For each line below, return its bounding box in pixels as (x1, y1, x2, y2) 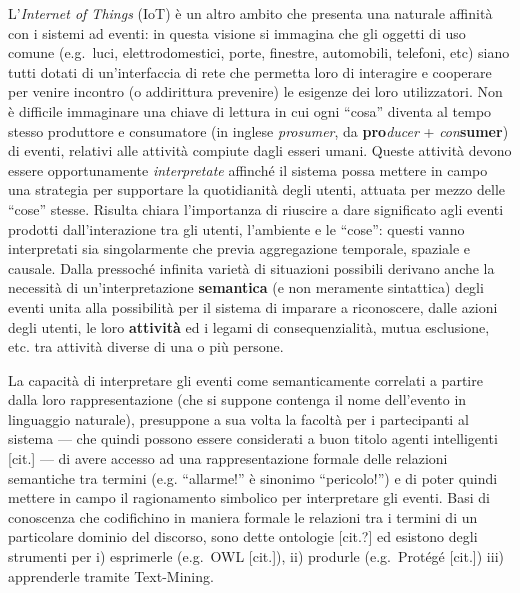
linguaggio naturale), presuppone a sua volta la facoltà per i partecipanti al (8, 408, 469, 429)
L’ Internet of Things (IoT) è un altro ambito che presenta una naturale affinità (8, 3, 493, 23)
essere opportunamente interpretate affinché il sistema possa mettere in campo (8, 159, 488, 180)
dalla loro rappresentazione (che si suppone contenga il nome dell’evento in (8, 389, 467, 410)
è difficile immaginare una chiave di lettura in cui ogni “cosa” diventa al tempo (8, 100, 492, 121)
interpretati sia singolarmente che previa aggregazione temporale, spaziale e (8, 238, 471, 259)
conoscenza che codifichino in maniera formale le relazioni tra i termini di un (8, 506, 478, 527)
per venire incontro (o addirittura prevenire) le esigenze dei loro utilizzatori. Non (8, 81, 503, 102)
